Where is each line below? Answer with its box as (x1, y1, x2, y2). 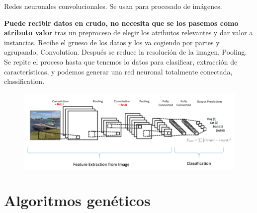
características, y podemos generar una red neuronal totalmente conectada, (4, 66, 233, 76)
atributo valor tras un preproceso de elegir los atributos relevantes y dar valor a (4, 27, 253, 38)
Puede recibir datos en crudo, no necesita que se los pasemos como (4, 17, 239, 28)
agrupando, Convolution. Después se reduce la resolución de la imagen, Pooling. (4, 47, 247, 57)
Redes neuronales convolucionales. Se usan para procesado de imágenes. (4, 1, 222, 11)
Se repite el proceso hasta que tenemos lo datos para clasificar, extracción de (4, 56, 238, 67)
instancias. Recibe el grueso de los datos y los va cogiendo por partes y (4, 37, 220, 47)
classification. (4, 76, 45, 86)
